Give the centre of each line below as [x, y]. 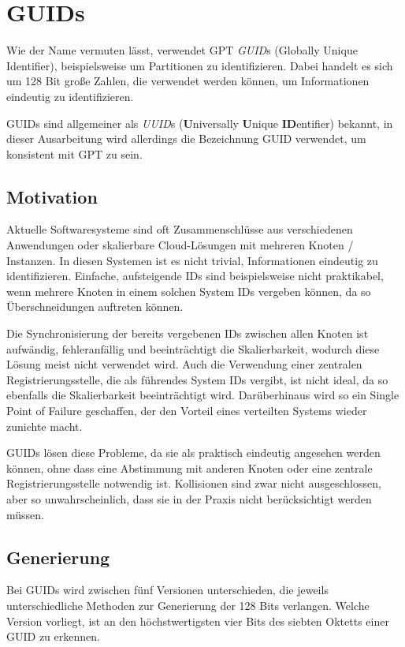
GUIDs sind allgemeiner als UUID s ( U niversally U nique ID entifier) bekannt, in [200, 123]
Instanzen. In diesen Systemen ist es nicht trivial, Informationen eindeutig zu [192, 260]
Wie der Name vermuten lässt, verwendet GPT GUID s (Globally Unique [182, 50]
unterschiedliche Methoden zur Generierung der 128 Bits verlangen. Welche [188, 605]
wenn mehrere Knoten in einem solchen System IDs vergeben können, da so [189, 291]
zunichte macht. [45, 426]
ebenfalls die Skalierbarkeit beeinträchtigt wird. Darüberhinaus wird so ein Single [203, 395]
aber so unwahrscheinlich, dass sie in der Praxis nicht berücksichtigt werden [189, 498]
